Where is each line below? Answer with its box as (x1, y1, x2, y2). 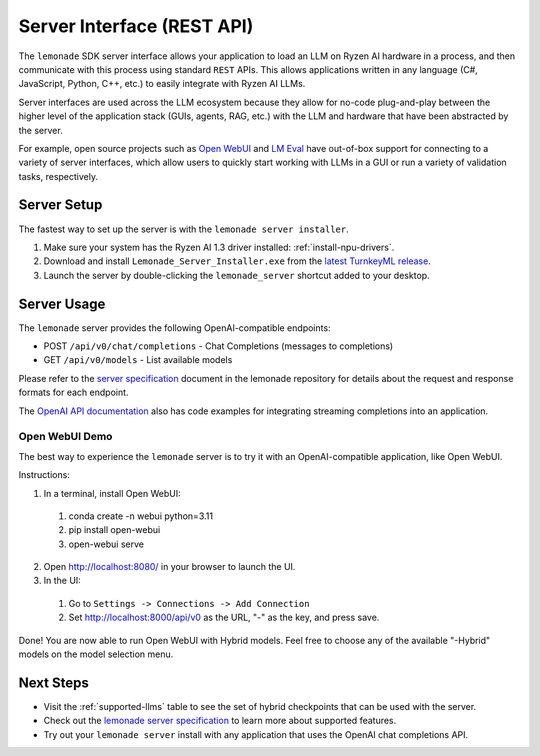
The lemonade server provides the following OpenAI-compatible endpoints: (18, 321, 331, 334)
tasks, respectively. (18, 170, 99, 182)
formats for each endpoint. (18, 386, 129, 399)
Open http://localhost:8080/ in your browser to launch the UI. (43, 561, 296, 573)
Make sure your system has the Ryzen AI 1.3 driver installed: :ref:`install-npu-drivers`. (43, 241, 395, 253)
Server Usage (18, 295, 106, 312)
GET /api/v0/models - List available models (43, 354, 233, 366)
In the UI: (43, 575, 82, 587)
